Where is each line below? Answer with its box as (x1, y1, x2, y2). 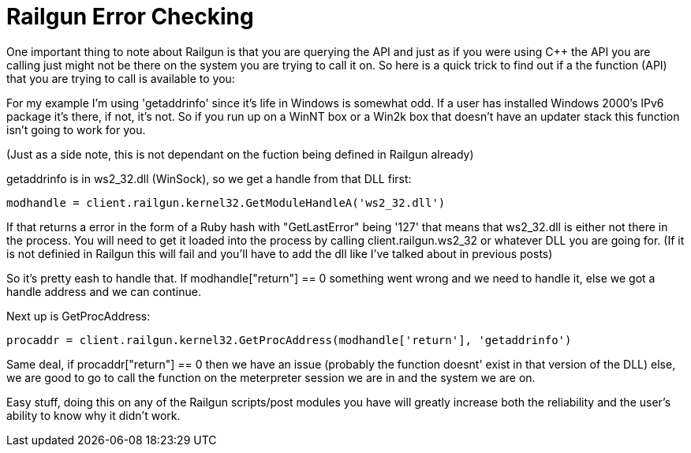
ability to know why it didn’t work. (6, 408, 181, 422)
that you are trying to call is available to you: (6, 71, 235, 85)
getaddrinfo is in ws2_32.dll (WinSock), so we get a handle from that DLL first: (6, 171, 412, 185)
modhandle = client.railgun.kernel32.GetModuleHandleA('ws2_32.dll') (6, 196, 446, 209)
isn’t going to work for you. (6, 122, 146, 137)
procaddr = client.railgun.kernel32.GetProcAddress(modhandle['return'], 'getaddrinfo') (6, 333, 572, 346)
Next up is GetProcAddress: (6, 309, 151, 323)
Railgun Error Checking (6, 3, 254, 30)
